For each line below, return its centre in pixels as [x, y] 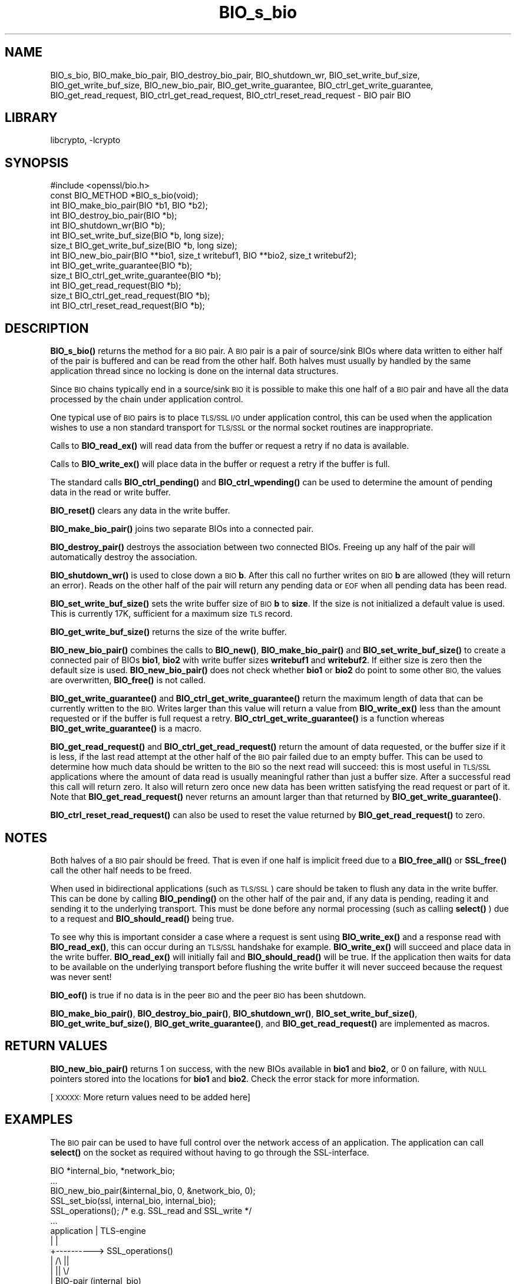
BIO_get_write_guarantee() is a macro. [126, 729]
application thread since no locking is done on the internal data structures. [194, 371]
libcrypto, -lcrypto [85, 140]
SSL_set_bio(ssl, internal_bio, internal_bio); [133, 1200]
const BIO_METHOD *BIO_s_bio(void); [124, 196]
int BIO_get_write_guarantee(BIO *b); [121, 266]
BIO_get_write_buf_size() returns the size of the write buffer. [168, 632]
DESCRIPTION [47, 328]
